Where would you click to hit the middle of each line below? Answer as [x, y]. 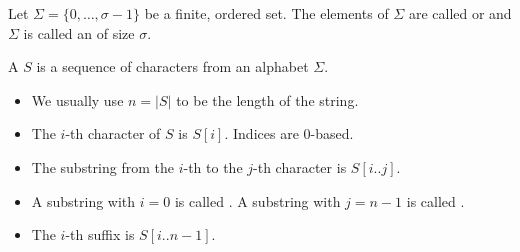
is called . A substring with [257, 200]
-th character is [300, 166]
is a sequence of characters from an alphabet [172, 66]
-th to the [213, 166]
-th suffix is [100, 234]
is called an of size [79, 32]
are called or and [460, 13]
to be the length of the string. [267, 99]
